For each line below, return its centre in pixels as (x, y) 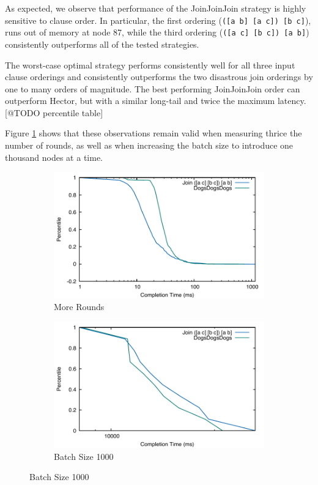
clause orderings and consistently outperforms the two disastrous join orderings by (159, 77)
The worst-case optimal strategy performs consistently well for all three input (150, 65)
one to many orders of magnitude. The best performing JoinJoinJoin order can (153, 88)
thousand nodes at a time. (54, 157)
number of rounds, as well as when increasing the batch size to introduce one (149, 145)
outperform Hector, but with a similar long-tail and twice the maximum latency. (156, 101)
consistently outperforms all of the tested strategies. (102, 44)
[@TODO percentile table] (54, 112)
